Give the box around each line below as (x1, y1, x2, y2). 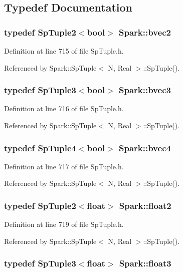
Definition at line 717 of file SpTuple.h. (4, 161, 124, 171)
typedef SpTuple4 (4, 141, 76, 154)
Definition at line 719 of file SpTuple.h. (4, 219, 124, 229)
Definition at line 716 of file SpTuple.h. (4, 103, 124, 114)
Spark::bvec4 (119, 141, 171, 154)
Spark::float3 (119, 257, 171, 269)
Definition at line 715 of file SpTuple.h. (4, 46, 124, 56)
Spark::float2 (119, 199, 171, 211)
